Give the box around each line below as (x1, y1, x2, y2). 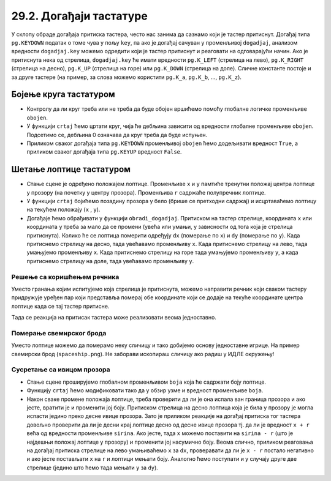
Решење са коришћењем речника (11, 272, 120, 281)
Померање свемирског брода (11, 329, 107, 337)
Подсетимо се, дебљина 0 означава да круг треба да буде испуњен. (26, 131, 208, 138)
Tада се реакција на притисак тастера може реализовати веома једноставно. (11, 314, 217, 321)
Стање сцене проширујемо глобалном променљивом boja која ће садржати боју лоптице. (26, 378, 267, 386)
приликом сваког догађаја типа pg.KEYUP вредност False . (26, 148, 182, 155)
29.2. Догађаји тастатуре (11, 9, 148, 23)
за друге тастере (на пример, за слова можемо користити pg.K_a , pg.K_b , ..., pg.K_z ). (11, 73, 242, 81)
